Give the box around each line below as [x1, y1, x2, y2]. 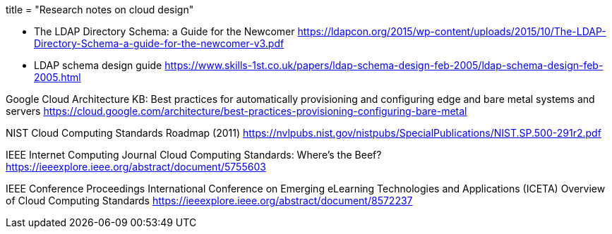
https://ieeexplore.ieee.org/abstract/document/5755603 [6, 161, 266, 173]
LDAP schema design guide [34, 59, 162, 71]
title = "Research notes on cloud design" [6, 4, 194, 16]
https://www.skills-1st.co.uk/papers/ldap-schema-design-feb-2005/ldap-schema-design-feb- [164, 59, 604, 71]
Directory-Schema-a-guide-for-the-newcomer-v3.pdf [34, 37, 284, 49]
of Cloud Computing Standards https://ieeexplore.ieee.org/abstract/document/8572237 [6, 195, 413, 207]
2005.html [34, 71, 81, 83]
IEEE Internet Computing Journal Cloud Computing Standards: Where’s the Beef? [6, 149, 382, 161]
